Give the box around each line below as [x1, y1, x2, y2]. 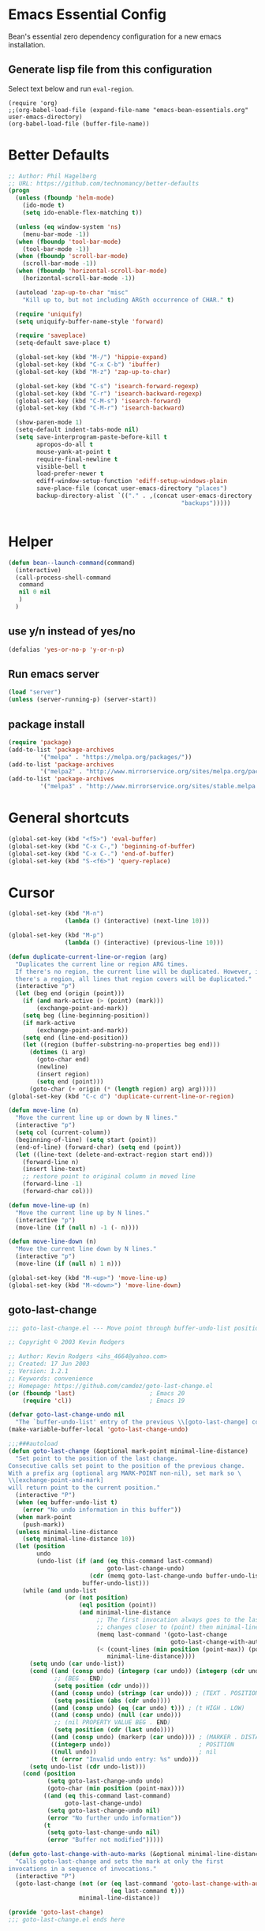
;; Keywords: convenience [8, 1375, 93, 1383]
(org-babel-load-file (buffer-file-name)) [8, 120, 150, 128]
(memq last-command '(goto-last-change [95, 1630, 227, 1638]
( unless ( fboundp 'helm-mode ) [15, 194, 114, 202]
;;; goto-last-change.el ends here [8, 1916, 125, 1924]
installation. [8, 39, 46, 49]
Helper [8, 533, 54, 550]
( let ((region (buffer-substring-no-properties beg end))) [22, 1041, 221, 1049]
